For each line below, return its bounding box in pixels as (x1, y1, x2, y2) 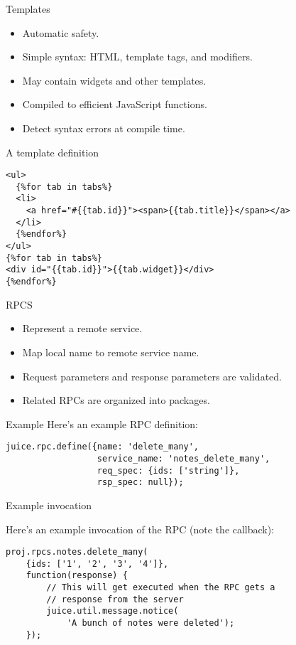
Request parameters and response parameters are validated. (22, 368, 282, 383)
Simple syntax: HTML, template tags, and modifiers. (22, 49, 253, 64)
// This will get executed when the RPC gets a (46, 582, 275, 593)
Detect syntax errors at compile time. (22, 120, 185, 135)
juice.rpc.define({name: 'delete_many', (6, 442, 199, 452)
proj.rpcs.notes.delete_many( (6, 547, 148, 558)
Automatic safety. (22, 25, 99, 40)
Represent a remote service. (22, 321, 143, 336)
